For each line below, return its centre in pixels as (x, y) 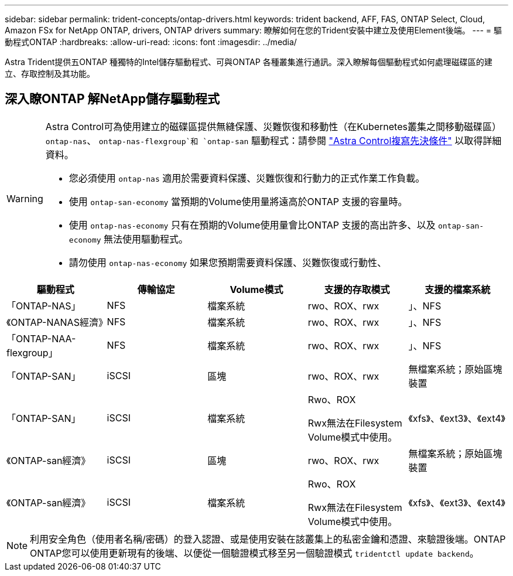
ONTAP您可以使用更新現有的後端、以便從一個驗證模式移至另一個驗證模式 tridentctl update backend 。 (254, 553)
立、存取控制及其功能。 (50, 74)
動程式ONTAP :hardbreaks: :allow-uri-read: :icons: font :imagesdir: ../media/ (151, 42)
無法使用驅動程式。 (146, 239)
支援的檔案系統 (458, 289)
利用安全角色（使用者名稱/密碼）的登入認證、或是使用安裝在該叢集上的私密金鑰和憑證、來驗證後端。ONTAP (268, 539)
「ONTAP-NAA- (41, 338)
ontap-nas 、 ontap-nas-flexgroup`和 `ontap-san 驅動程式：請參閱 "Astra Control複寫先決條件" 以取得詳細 (273, 140)
